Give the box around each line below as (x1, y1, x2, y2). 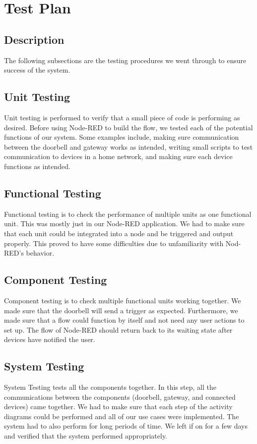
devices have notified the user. (4, 334, 95, 345)
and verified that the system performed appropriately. (4, 431, 167, 441)
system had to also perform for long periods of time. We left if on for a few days (4, 421, 248, 431)
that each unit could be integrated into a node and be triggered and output (4, 228, 234, 238)
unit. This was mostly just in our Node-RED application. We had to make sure (4, 218, 245, 229)
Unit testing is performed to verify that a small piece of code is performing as (4, 112, 240, 122)
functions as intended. (4, 161, 70, 171)
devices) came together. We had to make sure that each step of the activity (4, 401, 233, 412)
